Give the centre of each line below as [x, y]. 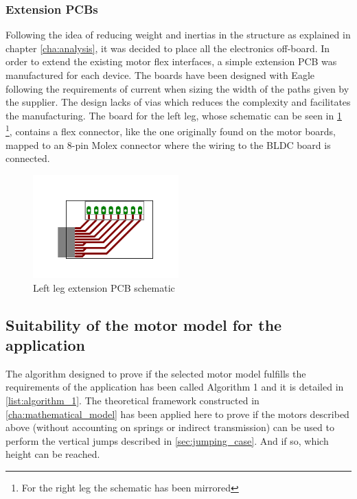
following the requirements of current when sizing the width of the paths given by [177, 88]
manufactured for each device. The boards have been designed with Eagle [160, 75]
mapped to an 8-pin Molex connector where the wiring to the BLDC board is [168, 144]
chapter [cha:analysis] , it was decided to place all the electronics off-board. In [168, 48]
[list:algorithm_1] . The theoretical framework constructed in [133, 401]
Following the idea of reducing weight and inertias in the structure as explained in [178, 35]
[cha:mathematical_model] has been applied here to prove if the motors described [177, 414]
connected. [28, 158]
